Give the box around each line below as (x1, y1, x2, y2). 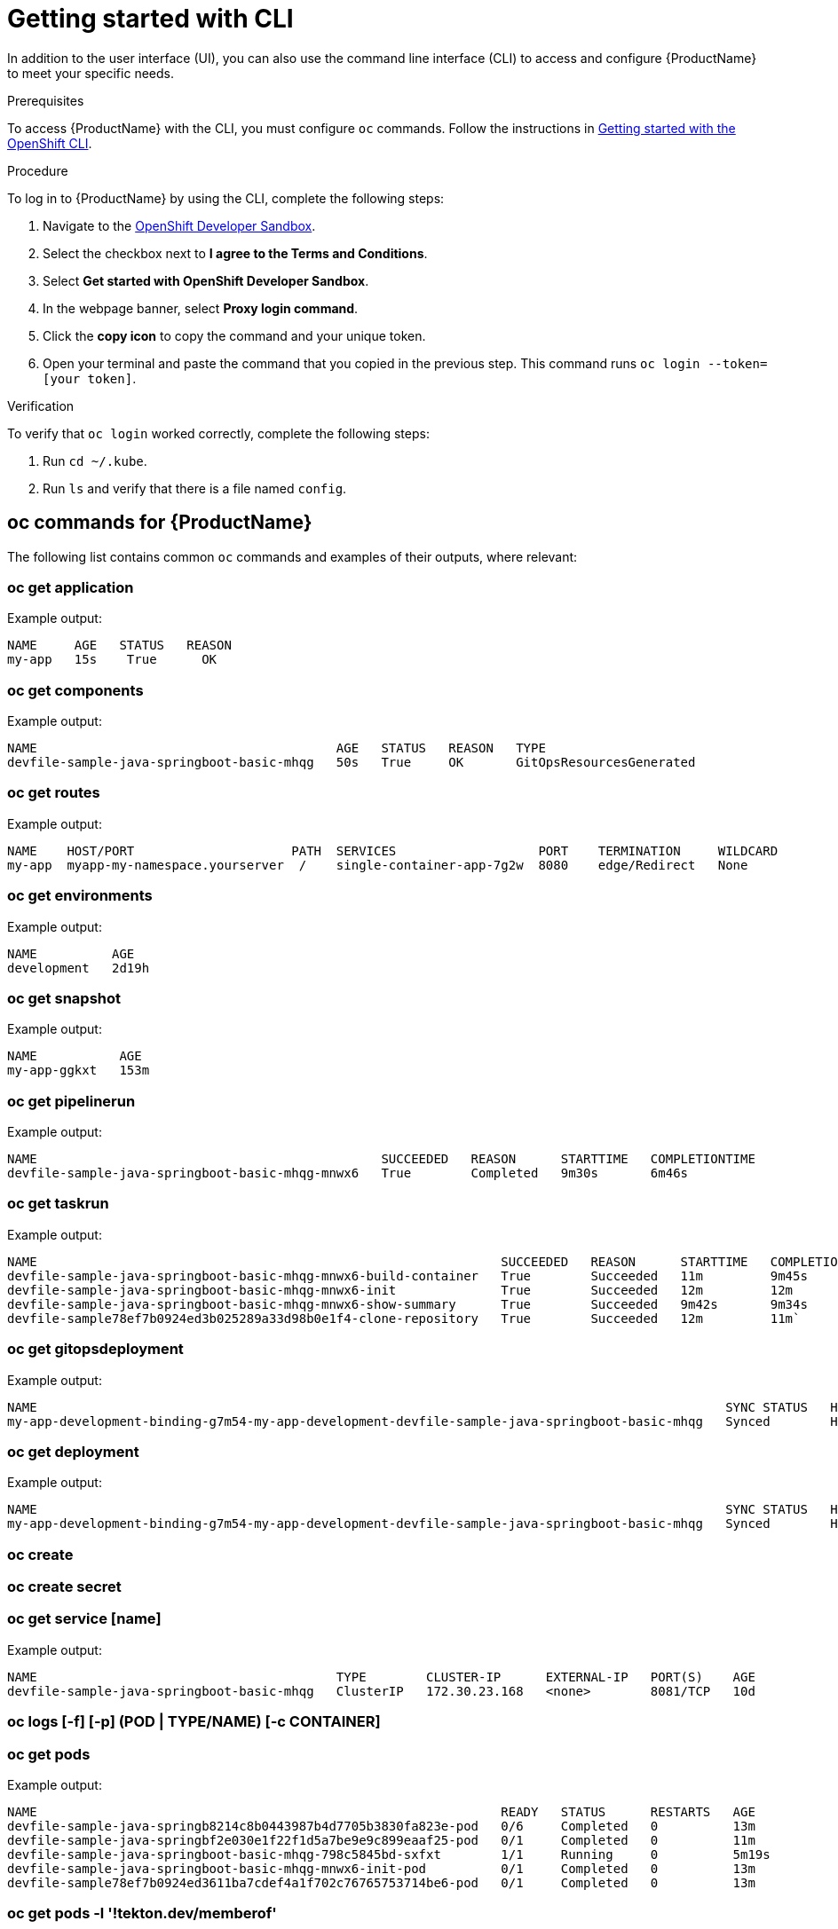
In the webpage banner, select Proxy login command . (43, 300, 359, 316)
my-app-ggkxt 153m (7, 1063, 150, 1078)
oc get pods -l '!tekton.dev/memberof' (7, 1904, 277, 1923)
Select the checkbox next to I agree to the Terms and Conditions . (43, 245, 428, 261)
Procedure (7, 162, 68, 178)
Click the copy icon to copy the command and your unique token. (43, 327, 426, 343)
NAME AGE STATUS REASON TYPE (7, 741, 546, 756)
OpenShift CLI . (7, 135, 92, 151)
